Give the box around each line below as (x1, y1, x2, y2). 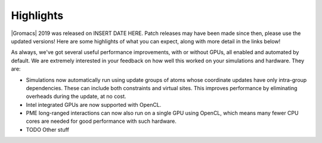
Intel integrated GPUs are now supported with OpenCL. (26, 101, 162, 108)
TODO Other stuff (26, 126, 70, 133)
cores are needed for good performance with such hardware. (26, 117, 177, 125)
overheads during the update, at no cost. (26, 93, 126, 100)
